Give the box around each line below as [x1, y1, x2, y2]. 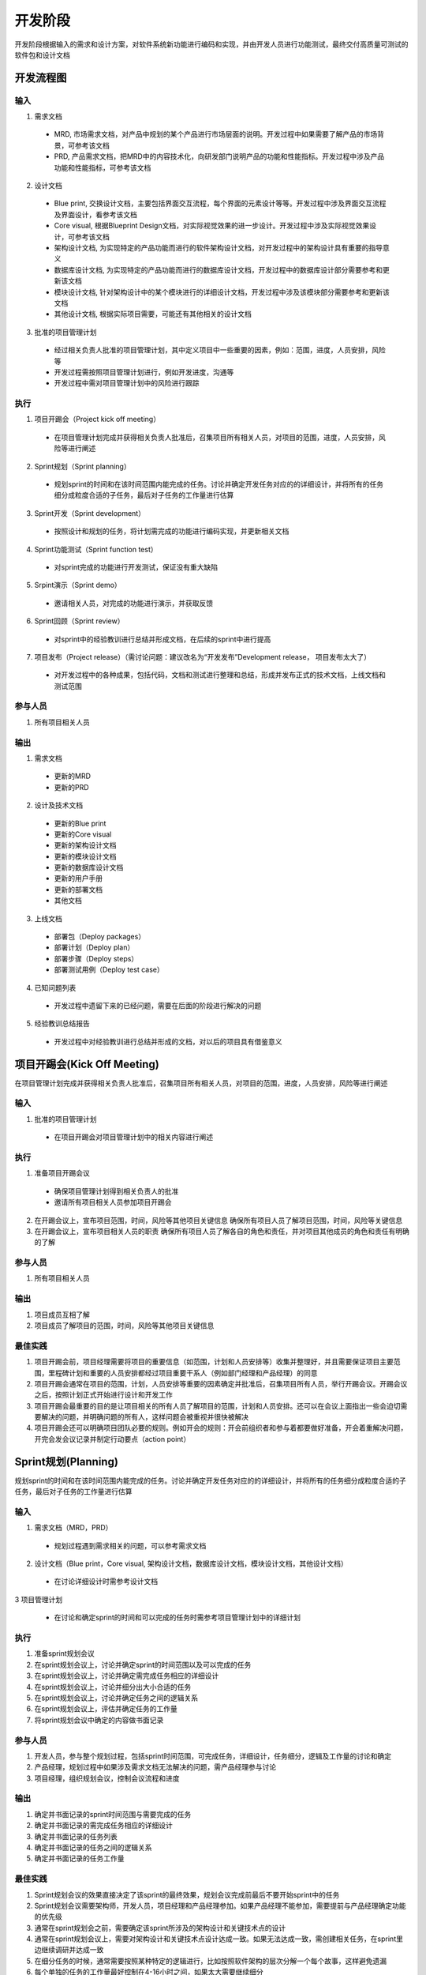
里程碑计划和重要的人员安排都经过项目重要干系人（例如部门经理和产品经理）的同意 [47, 1367, 318, 1378]
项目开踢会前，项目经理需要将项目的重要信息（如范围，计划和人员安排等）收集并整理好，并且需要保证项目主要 [34, 1357, 394, 1367]
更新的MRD [54, 771, 91, 781]
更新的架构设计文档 [54, 841, 117, 850]
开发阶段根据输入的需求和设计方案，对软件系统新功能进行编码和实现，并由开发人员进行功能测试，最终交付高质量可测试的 [14, 39, 409, 49]
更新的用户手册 [54, 874, 103, 883]
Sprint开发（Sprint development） [34, 508, 146, 517]
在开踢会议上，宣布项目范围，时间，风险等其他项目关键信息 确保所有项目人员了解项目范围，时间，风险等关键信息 [34, 1215, 402, 1224]
